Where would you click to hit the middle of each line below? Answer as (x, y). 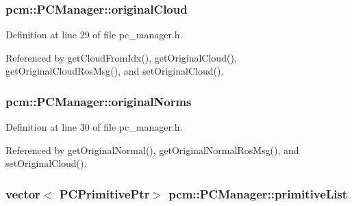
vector (23, 193)
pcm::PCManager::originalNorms (99, 101)
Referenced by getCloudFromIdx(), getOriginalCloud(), (121, 57)
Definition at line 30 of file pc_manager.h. (94, 127)
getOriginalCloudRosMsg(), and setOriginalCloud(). (115, 71)
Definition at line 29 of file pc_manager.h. (94, 35)
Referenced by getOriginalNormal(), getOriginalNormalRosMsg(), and (152, 150)
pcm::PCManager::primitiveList (258, 193)
